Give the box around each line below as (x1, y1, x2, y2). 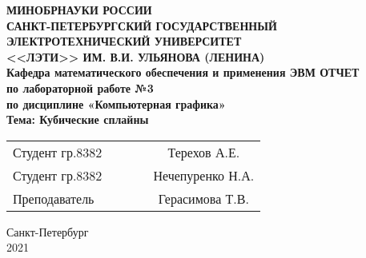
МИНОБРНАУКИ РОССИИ (6, 2, 152, 18)
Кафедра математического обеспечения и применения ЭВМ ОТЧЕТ (6, 64, 360, 81)
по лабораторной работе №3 (6, 79, 154, 96)
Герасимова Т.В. (158, 189, 249, 208)
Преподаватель (13, 189, 95, 208)
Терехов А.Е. (167, 142, 240, 161)
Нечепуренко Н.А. (153, 165, 255, 185)
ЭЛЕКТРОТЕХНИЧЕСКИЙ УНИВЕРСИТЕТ (6, 33, 242, 50)
